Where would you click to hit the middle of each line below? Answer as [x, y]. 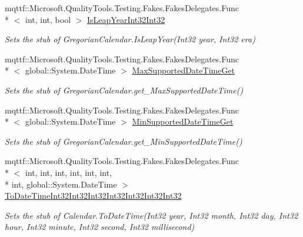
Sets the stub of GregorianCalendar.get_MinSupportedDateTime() [124, 141]
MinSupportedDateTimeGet [183, 121]
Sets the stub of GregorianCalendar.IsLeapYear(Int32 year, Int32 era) [130, 39]
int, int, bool [48, 19]
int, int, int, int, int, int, [69, 172]
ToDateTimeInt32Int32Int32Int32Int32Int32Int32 [93, 196]
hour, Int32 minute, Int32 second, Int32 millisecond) [100, 227]
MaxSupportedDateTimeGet [184, 70]
